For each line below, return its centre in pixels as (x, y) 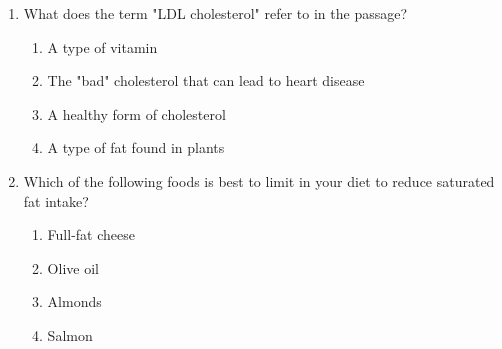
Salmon (70, 334)
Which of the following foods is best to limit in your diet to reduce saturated (259, 180)
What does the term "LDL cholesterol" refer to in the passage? (215, 13)
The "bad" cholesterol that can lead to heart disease (206, 80)
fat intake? (56, 200)
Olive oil (73, 267)
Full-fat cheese (91, 234)
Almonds (74, 301)
